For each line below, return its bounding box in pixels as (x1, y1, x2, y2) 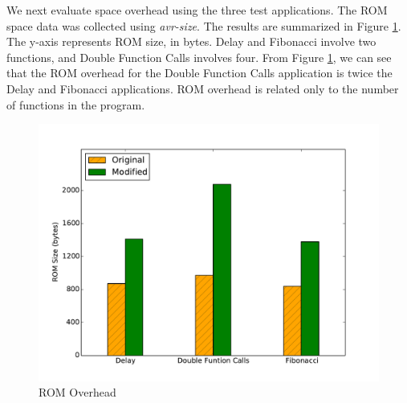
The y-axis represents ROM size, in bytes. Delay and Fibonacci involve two (6, 33, 376, 50)
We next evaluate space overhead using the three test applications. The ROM (6, 2, 388, 18)
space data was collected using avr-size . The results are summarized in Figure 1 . (6, 17, 401, 34)
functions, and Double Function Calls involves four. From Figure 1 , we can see (6, 48, 392, 65)
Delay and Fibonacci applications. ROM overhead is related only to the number (6, 80, 399, 97)
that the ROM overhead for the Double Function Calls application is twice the (6, 64, 393, 81)
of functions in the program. (6, 96, 145, 113)
